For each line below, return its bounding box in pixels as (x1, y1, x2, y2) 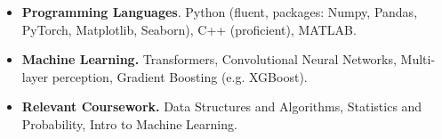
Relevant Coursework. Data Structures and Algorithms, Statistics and (21, 97, 422, 116)
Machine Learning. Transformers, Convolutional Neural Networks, (21, 50, 397, 69)
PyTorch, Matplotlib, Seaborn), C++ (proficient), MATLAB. (21, 20, 357, 38)
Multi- (400, 50, 436, 69)
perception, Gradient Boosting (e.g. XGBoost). (52, 67, 308, 86)
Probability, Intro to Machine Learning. (21, 114, 237, 133)
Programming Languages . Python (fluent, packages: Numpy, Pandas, (21, 3, 418, 20)
